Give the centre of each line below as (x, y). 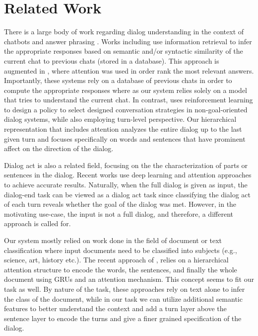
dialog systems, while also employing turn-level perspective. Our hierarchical (120, 119)
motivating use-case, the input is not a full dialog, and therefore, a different (119, 213)
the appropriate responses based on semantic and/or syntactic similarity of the (124, 51)
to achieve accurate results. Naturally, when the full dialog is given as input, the (126, 185)
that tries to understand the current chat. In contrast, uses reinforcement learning (129, 100)
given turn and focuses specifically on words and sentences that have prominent (125, 138)
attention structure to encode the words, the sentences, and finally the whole (121, 269)
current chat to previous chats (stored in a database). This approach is (112, 60)
